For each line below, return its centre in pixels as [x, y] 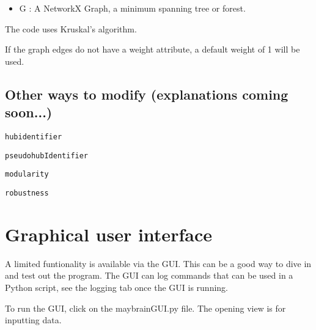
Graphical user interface [108, 234]
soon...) [29, 112]
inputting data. [33, 320]
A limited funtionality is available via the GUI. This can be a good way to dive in [158, 263]
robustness [27, 193]
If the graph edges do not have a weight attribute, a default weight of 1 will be [152, 49]
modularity [27, 174]
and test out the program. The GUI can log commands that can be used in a [149, 275]
